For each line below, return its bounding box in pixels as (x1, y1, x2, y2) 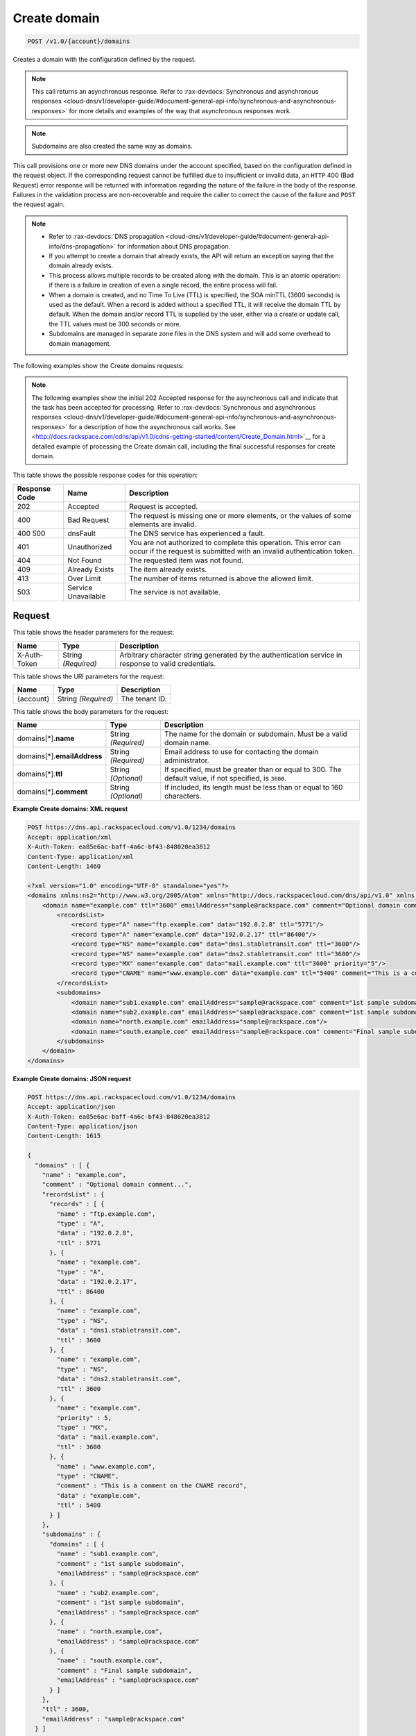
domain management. (49, 339, 112, 347)
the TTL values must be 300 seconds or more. (49, 319, 182, 328)
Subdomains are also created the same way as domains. (31, 142, 193, 151)
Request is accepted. (129, 501, 198, 511)
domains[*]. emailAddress (17, 751, 103, 761)
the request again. (12, 200, 65, 208)
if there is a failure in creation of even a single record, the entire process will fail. (49, 281, 278, 290)
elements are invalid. (129, 519, 197, 529)
